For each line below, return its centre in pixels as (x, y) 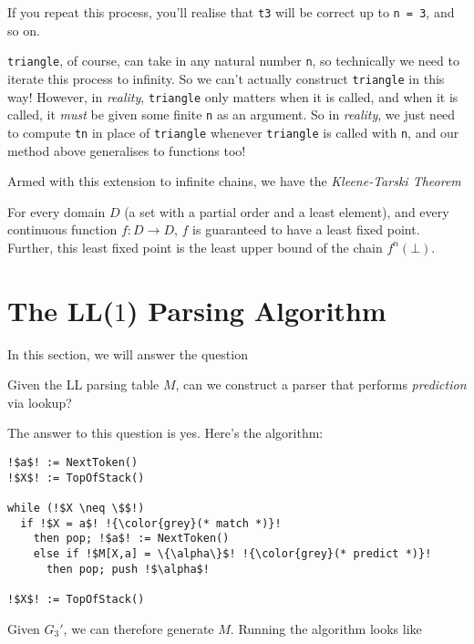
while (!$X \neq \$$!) (76, 508)
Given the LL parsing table (83, 384)
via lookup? (40, 402)
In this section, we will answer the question (128, 353)
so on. (24, 30)
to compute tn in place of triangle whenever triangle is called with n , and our (233, 132)
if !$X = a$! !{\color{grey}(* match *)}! (151, 523)
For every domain (57, 211)
